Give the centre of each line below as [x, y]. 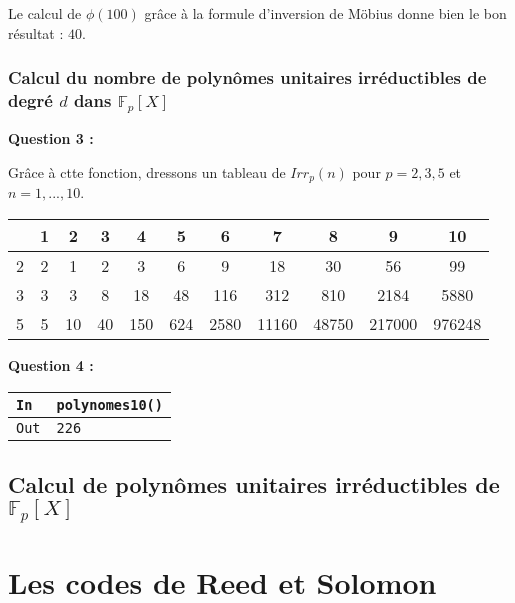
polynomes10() [109, 404]
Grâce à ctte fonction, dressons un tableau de [147, 172]
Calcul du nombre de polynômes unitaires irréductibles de [247, 77]
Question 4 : [51, 365]
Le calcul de [45, 13]
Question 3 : [51, 138]
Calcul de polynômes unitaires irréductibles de [254, 484]
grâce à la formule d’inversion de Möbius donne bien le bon [325, 13]
